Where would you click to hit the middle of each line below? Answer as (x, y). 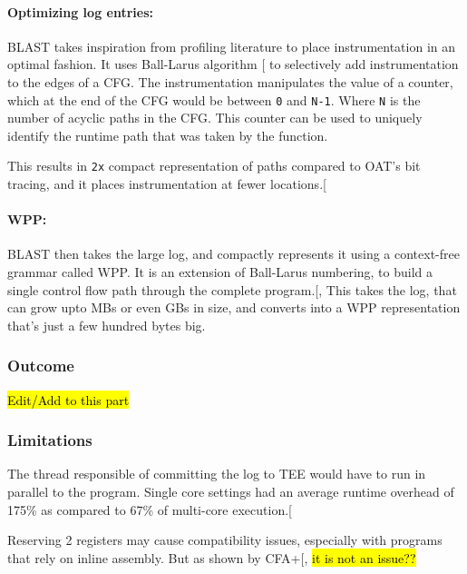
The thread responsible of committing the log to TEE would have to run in (217, 474)
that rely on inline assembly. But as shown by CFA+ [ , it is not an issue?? (212, 557)
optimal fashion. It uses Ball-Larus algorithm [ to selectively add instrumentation (233, 64)
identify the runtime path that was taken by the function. (168, 135)
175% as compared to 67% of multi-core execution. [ (150, 509)
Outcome (41, 366)
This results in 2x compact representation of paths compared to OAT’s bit (214, 166)
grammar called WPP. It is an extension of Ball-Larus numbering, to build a (220, 272)
